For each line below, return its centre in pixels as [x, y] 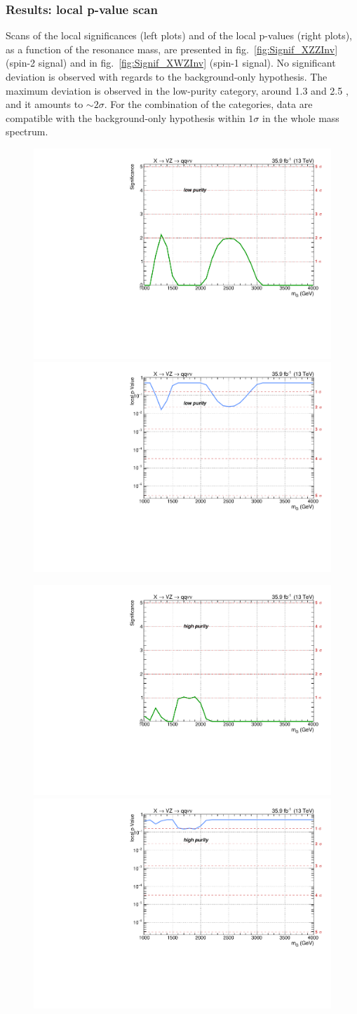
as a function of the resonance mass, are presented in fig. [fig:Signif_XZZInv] [172, 49]
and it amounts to [45, 104]
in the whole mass [301, 117]
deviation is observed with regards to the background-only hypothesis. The [167, 76]
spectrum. [27, 131]
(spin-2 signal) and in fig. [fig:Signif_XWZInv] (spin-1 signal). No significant [171, 63]
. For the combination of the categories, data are [208, 104]
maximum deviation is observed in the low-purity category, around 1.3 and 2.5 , [177, 90]
